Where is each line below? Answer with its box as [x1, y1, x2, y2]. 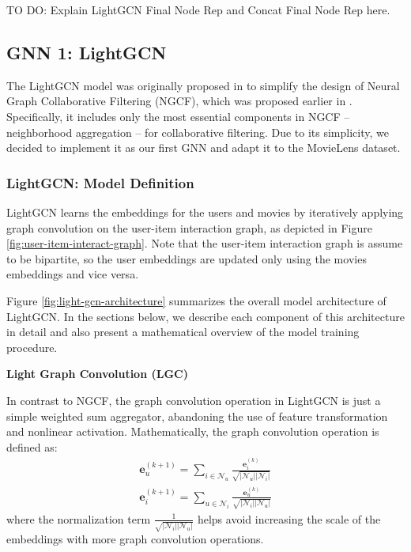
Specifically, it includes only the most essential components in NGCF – [6, 108, 350, 124]
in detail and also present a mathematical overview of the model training [6, 323, 360, 340]
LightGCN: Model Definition [6, 172, 194, 192]
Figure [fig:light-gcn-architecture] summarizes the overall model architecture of [6, 292, 386, 308]
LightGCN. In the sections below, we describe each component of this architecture [6, 308, 405, 324]
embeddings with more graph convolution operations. [6, 531, 264, 547]
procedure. [6, 338, 58, 355]
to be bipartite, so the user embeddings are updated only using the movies [6, 250, 367, 267]
